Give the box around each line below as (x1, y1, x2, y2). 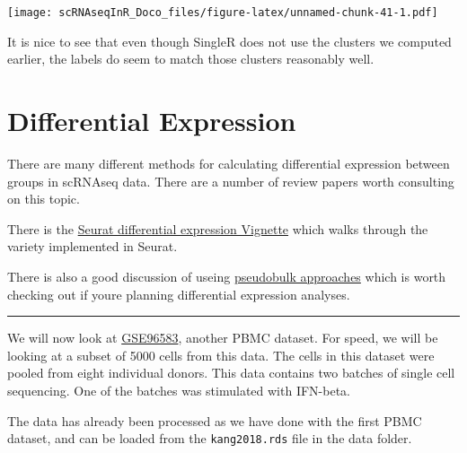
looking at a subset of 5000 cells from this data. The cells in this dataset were (7, 345, 435, 364)
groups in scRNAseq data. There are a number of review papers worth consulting (7, 171, 454, 190)
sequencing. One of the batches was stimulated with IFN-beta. (7, 380, 350, 399)
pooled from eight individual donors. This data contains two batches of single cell (7, 363, 455, 382)
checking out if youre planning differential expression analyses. (7, 284, 350, 303)
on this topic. (7, 189, 80, 208)
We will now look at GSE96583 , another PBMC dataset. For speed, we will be (7, 328, 438, 347)
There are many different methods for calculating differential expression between (7, 153, 450, 172)
